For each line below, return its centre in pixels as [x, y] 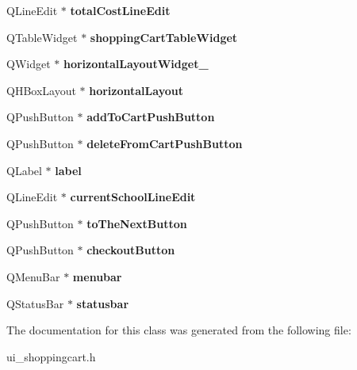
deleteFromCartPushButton [165, 143]
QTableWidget [42, 37]
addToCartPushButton [151, 117]
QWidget [29, 64]
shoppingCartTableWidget [164, 37]
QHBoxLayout [41, 90]
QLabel [24, 170]
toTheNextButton [137, 223]
